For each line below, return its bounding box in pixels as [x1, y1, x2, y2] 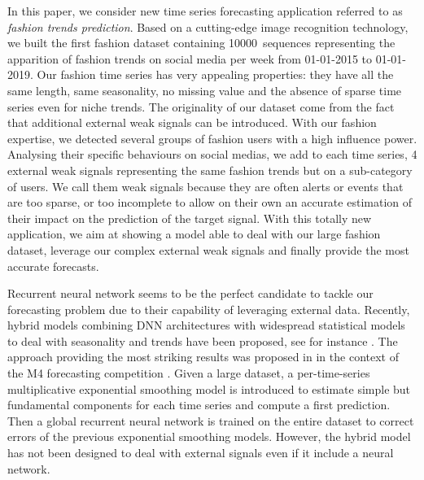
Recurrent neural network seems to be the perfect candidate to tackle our [7, 285, 374, 302]
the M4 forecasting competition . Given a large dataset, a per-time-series [7, 364, 370, 382]
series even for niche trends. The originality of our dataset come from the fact [7, 98, 395, 115]
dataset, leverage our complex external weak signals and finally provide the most [7, 241, 409, 258]
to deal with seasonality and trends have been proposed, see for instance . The [7, 332, 398, 349]
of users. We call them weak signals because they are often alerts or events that [7, 177, 404, 194]
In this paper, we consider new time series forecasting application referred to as [7, 2, 403, 19]
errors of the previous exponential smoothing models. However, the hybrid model [7, 428, 411, 445]
